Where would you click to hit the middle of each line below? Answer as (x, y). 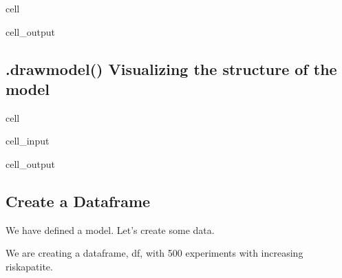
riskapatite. (29, 266)
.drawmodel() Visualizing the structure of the (171, 68)
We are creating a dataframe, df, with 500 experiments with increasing (154, 253)
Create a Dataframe (78, 201)
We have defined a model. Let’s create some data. (110, 229)
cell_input (28, 141)
